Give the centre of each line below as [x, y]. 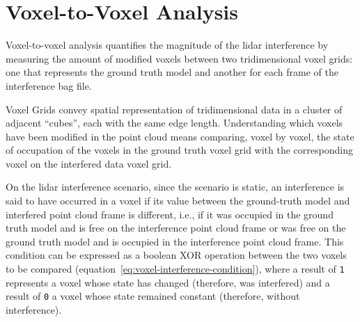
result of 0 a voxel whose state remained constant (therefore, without [153, 296]
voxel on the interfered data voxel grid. [89, 163]
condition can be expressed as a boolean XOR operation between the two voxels [176, 255]
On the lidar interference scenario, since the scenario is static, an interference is [175, 187]
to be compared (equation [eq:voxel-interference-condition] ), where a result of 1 [175, 269]
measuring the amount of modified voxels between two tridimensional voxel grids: [179, 58]
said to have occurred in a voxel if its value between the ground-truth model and [178, 201]
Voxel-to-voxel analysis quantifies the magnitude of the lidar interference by [167, 45]
